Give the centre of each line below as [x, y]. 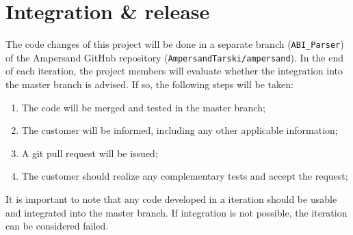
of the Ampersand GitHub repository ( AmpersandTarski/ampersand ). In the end [175, 57]
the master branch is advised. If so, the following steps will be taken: [149, 84]
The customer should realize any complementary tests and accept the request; [185, 176]
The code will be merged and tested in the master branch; [143, 107]
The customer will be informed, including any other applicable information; [180, 130]
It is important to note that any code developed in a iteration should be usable [171, 199]
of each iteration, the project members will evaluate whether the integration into [174, 71]
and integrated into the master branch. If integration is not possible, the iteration [176, 212]
